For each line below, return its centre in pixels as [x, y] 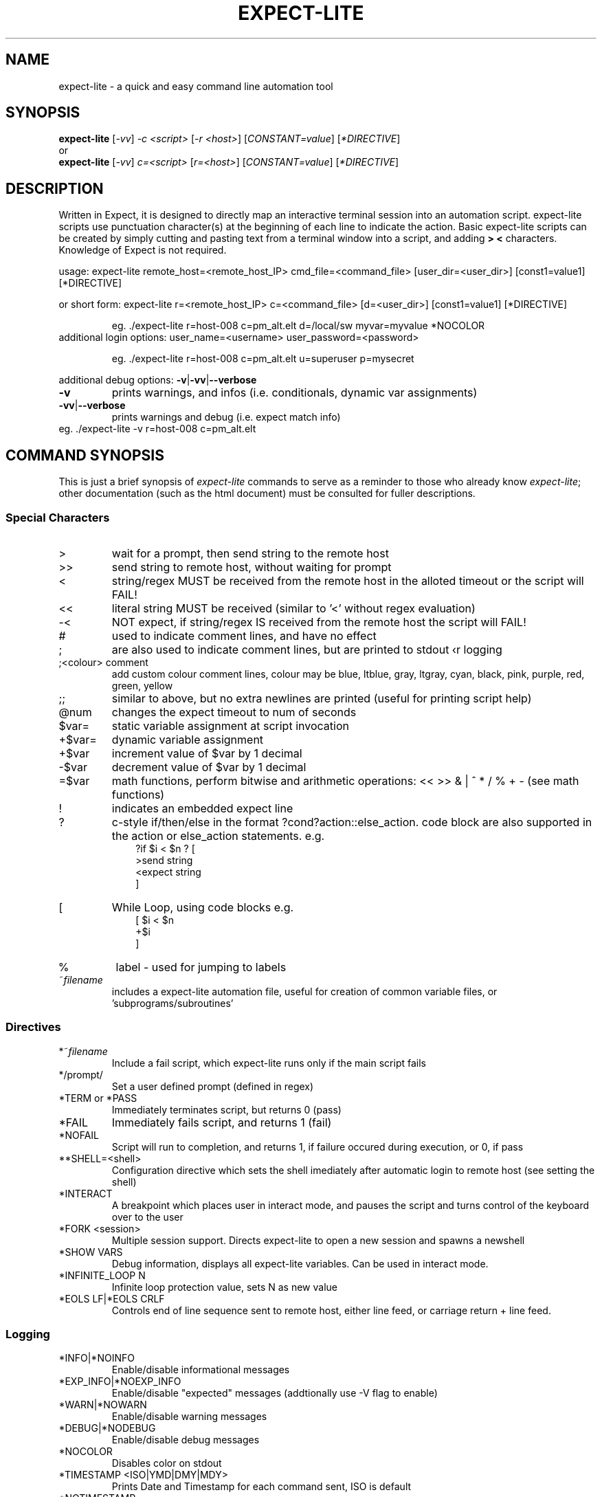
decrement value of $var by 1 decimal [209, 767]
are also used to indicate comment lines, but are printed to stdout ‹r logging [307, 649]
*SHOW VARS [91, 1252]
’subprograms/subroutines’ [172, 1003]
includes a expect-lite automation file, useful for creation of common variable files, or [304, 991]
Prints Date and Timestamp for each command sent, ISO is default [261, 1487]
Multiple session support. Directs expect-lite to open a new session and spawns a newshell [318, 1240]
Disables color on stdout [167, 1463]
